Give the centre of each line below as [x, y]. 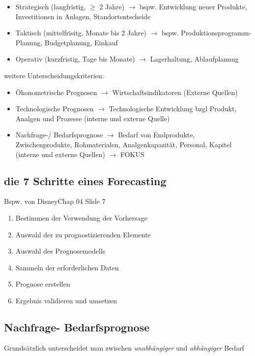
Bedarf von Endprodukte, [156, 135]
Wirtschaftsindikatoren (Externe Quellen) [175, 92]
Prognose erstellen [43, 284]
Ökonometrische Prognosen [56, 92]
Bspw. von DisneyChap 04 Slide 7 [55, 201]
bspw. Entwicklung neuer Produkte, [193, 6]
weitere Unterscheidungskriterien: [54, 75]
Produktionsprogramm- [216, 33]
